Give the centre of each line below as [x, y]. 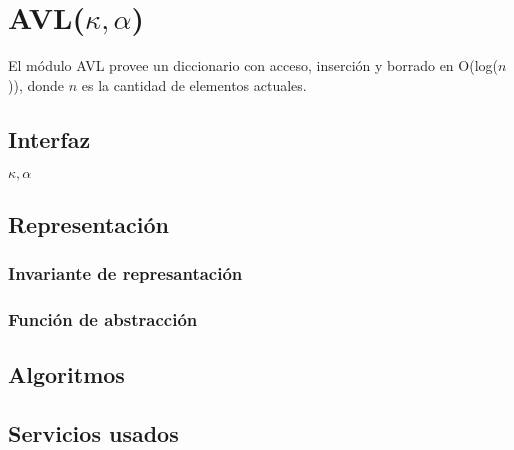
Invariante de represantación [125, 273]
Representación [89, 223]
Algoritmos [66, 374]
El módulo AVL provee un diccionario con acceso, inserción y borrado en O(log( [253, 65]
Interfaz [49, 138]
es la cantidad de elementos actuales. [194, 84]
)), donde [36, 84]
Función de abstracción [103, 319]
